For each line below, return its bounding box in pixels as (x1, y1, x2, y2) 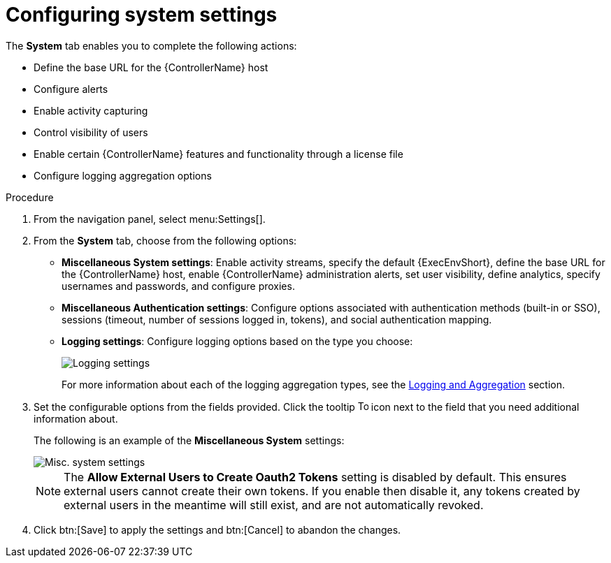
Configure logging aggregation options (34, 169, 212, 182)
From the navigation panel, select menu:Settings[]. (34, 212, 266, 225)
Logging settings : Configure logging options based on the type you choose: (62, 335, 413, 347)
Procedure (6, 191, 54, 203)
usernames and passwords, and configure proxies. (62, 279, 295, 292)
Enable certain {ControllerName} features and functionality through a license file (34, 147, 403, 160)
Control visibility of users (34, 126, 148, 138)
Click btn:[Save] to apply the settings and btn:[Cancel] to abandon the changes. (34, 523, 401, 536)
